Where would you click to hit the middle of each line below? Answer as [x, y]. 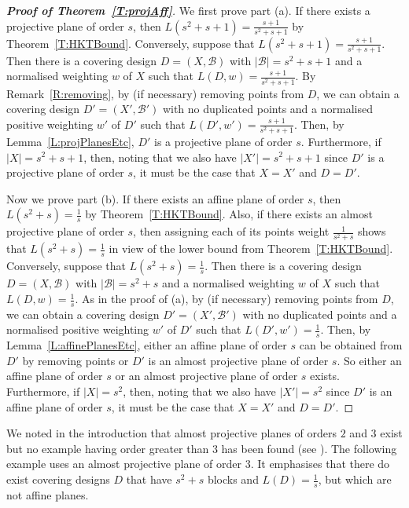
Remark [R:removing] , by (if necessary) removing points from [155, 93]
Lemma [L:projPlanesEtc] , [70, 141]
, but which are [355, 479]
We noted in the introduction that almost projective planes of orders [172, 433]
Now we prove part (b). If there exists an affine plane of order [155, 198]
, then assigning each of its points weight [231, 231]
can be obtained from [351, 345]
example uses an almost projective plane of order [124, 464]
